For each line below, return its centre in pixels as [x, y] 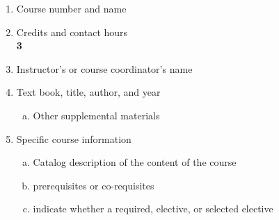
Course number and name [71, 8]
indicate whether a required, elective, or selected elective [153, 209]
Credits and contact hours [72, 32]
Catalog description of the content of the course [135, 162]
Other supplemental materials [96, 115]
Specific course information [74, 138]
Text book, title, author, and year [88, 92]
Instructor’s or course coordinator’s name [104, 68]
